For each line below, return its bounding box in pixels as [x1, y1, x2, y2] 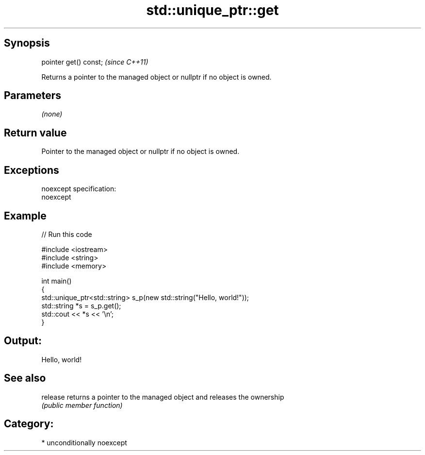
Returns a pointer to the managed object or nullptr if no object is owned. [41, 72, 272, 81]
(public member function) [41, 401, 123, 409]
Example [4, 209, 47, 222]
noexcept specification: [41, 185, 116, 193]
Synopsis [4, 37, 50, 50]
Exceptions [4, 164, 59, 176]
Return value [4, 126, 67, 139]
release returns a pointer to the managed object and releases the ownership [41, 392, 284, 401]
